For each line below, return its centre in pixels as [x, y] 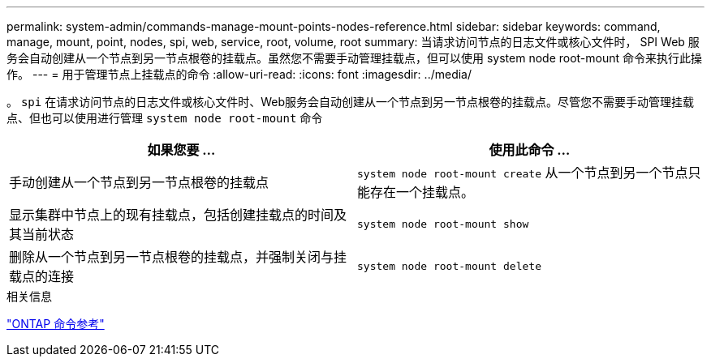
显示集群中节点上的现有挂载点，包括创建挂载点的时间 [172, 215]
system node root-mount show [443, 224]
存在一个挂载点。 [422, 192]
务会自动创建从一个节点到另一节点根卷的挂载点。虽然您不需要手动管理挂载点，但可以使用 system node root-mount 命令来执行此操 [355, 58]
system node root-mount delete [449, 266]
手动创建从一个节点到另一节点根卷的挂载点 [139, 182]
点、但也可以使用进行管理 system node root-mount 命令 [165, 118]
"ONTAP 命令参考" [56, 324]
